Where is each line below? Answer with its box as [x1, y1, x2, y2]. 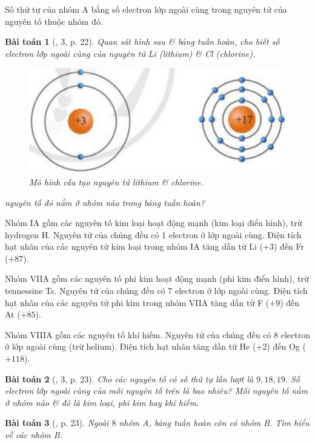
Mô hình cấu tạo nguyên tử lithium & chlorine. [29, 175, 204, 188]
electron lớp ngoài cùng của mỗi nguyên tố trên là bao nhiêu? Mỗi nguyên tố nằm [5, 384, 308, 397]
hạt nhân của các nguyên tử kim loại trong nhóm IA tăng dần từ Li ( [5, 240, 264, 253]
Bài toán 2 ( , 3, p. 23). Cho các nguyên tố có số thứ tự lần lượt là [5, 372, 254, 385]
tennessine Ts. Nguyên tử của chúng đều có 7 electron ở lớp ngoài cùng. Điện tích [5, 284, 308, 297]
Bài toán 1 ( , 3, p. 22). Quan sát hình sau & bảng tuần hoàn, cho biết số [5, 35, 280, 48]
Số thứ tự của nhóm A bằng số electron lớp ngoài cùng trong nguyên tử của [5, 3, 287, 15]
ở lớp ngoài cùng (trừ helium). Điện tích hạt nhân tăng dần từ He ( [5, 340, 256, 353]
